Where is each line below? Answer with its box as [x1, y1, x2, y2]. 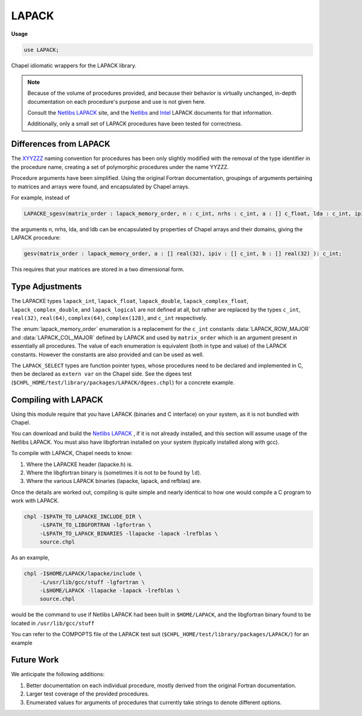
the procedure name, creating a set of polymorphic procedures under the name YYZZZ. [11, 163, 229, 170]
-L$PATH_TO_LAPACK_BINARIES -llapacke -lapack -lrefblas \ [39, 530, 218, 537]
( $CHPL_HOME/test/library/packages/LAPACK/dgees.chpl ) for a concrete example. [11, 379, 235, 386]
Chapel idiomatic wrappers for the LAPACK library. [11, 62, 137, 69]
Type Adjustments [11, 281, 82, 292]
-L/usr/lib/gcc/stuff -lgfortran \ [39, 578, 145, 586]
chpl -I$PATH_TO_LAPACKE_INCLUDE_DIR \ [24, 513, 142, 520]
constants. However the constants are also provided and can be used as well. [11, 351, 205, 358]
